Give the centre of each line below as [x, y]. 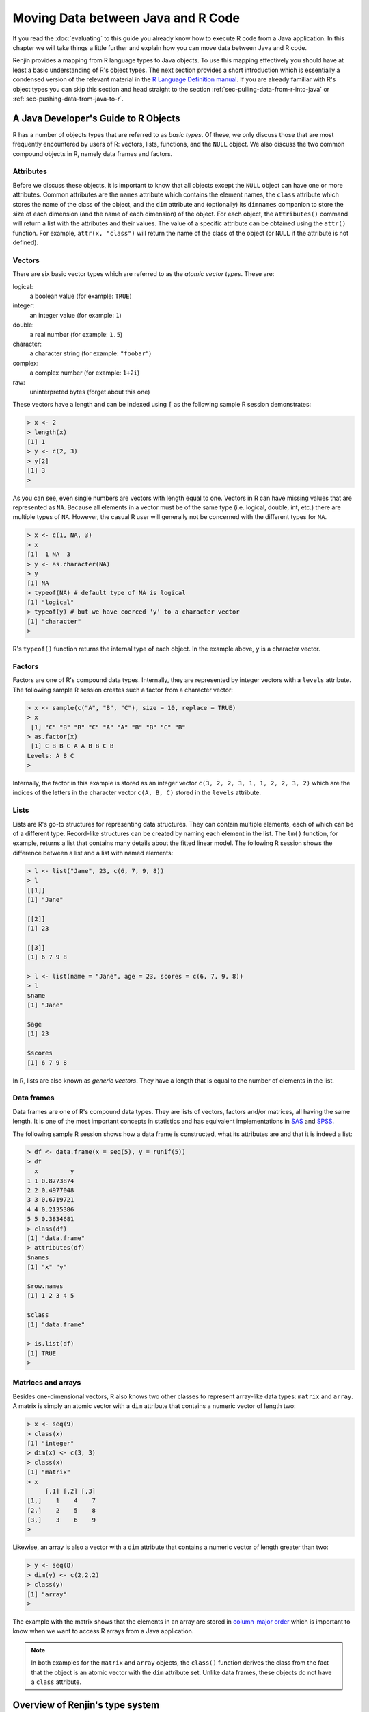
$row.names [45, 1286]
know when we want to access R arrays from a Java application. [103, 1631]
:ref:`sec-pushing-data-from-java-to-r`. [68, 99]
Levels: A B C [51, 756]
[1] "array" [47, 1594]
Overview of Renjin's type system [86, 1705]
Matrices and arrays [47, 1383]
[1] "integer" [51, 1443]
